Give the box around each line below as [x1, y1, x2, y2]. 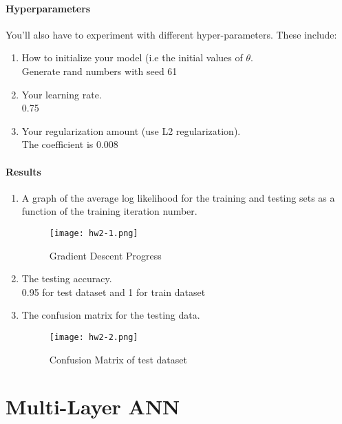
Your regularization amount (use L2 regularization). [21, 123, 241, 138]
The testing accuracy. [21, 271, 112, 286]
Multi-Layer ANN [6, 392, 180, 421]
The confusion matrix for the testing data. [21, 308, 200, 322]
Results [6, 164, 41, 178]
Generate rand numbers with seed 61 [21, 63, 178, 78]
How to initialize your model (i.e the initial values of [21, 50, 243, 65]
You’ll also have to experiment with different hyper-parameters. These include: [6, 27, 337, 41]
